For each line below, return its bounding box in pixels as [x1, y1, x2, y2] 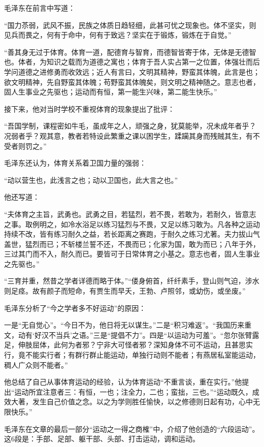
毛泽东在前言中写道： [4, 3, 75, 13]
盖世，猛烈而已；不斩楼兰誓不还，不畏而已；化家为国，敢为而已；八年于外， [4, 238, 260, 249]
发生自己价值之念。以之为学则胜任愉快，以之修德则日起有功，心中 [32, 396, 253, 407]
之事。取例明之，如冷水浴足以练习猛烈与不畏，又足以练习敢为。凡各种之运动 [4, 218, 260, 229]
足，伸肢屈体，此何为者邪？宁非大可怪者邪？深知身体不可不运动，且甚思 [4, 339, 246, 350]
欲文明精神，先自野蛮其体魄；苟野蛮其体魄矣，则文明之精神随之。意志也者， [4, 76, 260, 87]
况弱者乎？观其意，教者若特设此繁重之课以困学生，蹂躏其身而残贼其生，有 [4, 130, 253, 141]
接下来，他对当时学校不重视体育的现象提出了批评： [4, 103, 175, 114]
